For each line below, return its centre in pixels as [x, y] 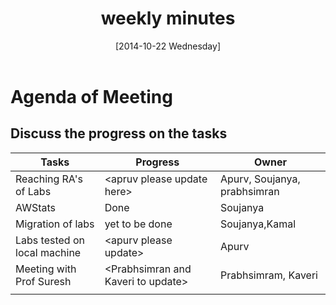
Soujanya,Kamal [258, 224]
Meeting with [46, 269]
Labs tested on [50, 240]
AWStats [35, 207]
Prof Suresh [43, 281]
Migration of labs [55, 224]
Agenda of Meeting [91, 96]
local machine [48, 252]
